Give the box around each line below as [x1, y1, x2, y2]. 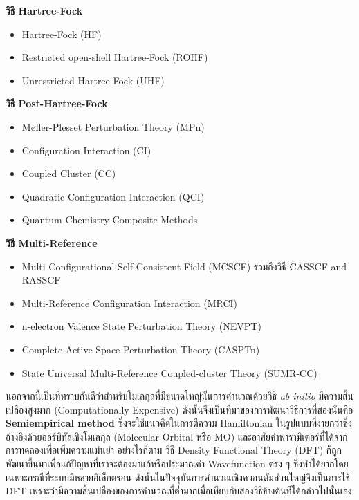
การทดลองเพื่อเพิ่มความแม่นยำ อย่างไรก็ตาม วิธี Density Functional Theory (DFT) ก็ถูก [6, 443, 342, 457]
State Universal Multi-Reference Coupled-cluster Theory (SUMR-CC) [21, 365, 317, 380]
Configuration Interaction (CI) [21, 142, 151, 157]
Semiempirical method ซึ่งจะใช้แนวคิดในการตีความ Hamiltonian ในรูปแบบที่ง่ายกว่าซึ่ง [6, 416, 352, 430]
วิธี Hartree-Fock [6, 3, 83, 17]
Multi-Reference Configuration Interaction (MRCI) [21, 295, 238, 310]
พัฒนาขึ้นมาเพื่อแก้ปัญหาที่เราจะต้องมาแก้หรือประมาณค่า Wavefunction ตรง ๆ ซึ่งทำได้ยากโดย [6, 456, 349, 471]
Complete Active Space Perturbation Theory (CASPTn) [21, 342, 260, 356]
